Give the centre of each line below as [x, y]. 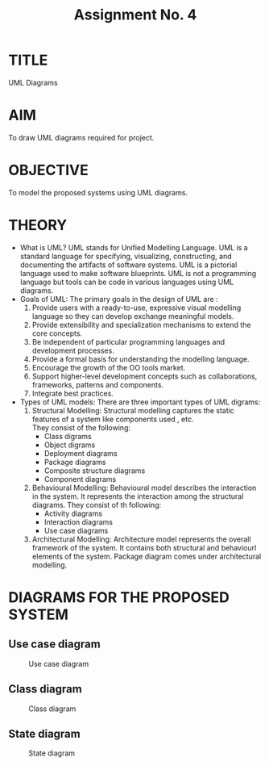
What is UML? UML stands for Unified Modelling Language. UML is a [134, 247]
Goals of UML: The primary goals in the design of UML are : [119, 299]
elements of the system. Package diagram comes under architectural [147, 556]
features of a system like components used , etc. [113, 419]
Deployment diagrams [81, 453]
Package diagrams [75, 462]
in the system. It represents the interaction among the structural [138, 496]
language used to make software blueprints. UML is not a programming [138, 273]
